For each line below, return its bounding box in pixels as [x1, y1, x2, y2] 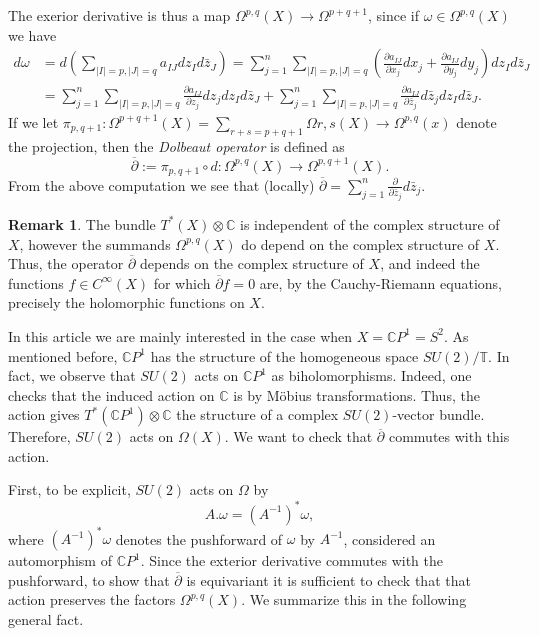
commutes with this [388, 426, 510, 447]
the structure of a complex [176, 404, 339, 425]
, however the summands [19, 233, 171, 254]
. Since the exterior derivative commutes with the [140, 550, 444, 571]
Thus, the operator [8, 253, 124, 274]
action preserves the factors [8, 589, 176, 610]
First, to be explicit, [8, 479, 131, 500]
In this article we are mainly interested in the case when [8, 325, 353, 346]
